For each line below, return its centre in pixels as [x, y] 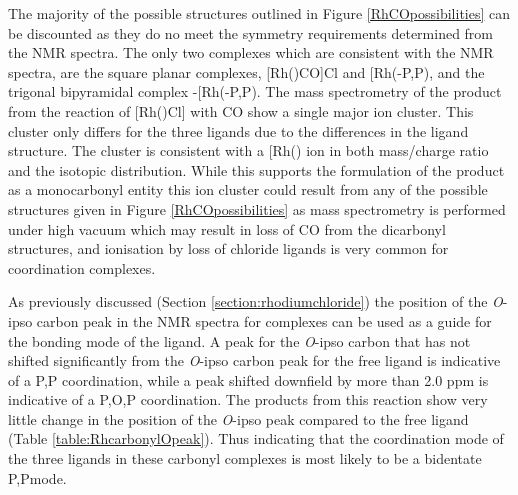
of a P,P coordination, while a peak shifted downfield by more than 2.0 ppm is [248, 379]
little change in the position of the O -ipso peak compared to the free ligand [238, 418]
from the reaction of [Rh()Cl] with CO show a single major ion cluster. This [241, 110]
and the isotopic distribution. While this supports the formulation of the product [256, 169]
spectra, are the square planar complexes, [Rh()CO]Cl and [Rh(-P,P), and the [246, 71]
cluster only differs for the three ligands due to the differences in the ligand [238, 130]
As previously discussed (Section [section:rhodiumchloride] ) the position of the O [255, 301]
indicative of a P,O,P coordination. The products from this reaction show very [248, 399]
